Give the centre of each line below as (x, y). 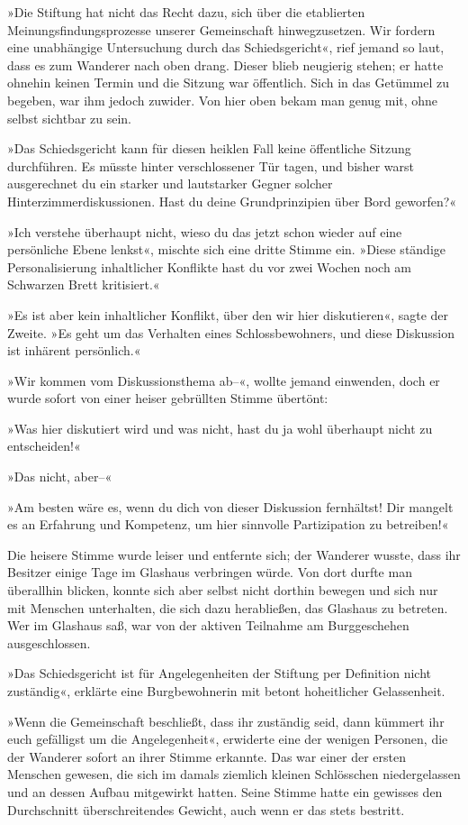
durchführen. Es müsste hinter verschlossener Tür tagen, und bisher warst (211, 165)
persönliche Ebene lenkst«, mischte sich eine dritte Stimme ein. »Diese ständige (227, 249)
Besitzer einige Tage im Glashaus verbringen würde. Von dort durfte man (210, 572)
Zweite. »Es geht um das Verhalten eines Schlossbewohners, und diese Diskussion (231, 332)
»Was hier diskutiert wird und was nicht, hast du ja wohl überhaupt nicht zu (220, 428)
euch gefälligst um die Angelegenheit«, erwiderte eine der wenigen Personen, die (228, 739)
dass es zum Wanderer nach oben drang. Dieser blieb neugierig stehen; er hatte (225, 64)
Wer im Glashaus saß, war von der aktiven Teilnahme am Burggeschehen (208, 625)
